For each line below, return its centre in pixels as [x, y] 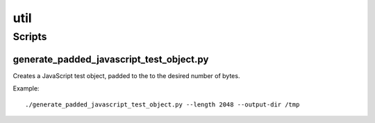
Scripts [30, 37]
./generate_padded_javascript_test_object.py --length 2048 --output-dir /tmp [162, 104]
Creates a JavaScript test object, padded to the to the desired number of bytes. [126, 75]
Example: [26, 88]
